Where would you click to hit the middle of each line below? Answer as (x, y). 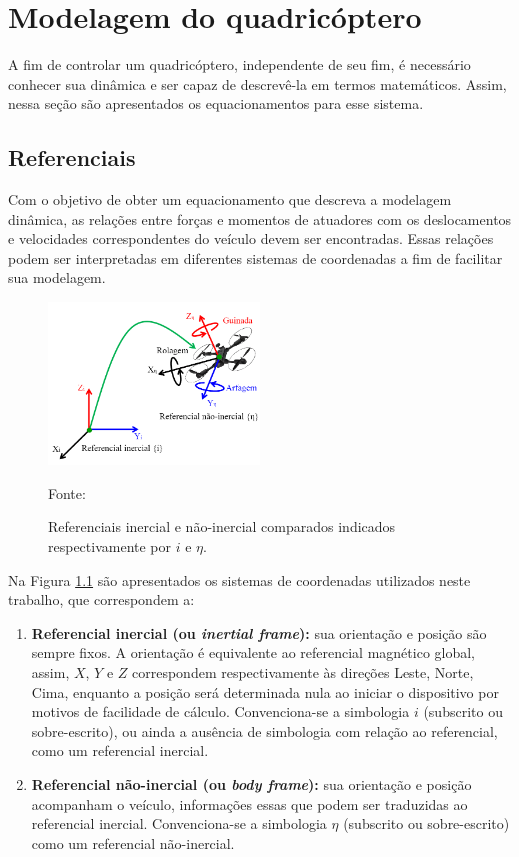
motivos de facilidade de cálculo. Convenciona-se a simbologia (220, 711)
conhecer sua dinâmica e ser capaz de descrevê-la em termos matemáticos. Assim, (257, 83)
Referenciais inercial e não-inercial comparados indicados (222, 526)
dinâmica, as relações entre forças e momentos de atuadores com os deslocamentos (260, 218)
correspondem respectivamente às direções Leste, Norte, (303, 672)
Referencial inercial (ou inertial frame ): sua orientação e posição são (259, 632)
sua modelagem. (57, 277)
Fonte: (67, 492)
